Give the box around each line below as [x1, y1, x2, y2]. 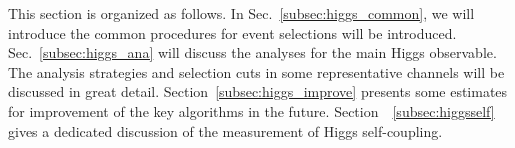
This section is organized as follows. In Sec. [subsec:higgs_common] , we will [8, 3, 475, 23]
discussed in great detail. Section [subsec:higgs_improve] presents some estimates [8, 81, 508, 102]
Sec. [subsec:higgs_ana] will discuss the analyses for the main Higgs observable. [8, 42, 497, 63]
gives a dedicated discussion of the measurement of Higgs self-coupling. [8, 120, 443, 141]
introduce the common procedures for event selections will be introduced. [8, 22, 457, 43]
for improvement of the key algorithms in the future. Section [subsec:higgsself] [8, 100, 495, 121]
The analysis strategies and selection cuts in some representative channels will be [8, 61, 505, 82]
